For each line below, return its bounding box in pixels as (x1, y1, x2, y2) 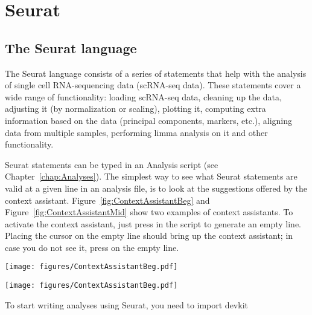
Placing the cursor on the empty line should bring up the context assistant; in (5, 229, 293, 242)
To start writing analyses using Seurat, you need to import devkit (5, 298, 248, 311)
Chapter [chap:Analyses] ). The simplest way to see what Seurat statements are (5, 170, 298, 183)
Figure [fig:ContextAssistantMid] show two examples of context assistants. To (5, 206, 293, 218)
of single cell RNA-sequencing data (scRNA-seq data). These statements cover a (5, 79, 301, 91)
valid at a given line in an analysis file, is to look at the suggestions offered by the (5, 181, 307, 194)
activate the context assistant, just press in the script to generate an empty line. (5, 217, 301, 230)
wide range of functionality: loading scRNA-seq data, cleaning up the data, (5, 90, 282, 103)
